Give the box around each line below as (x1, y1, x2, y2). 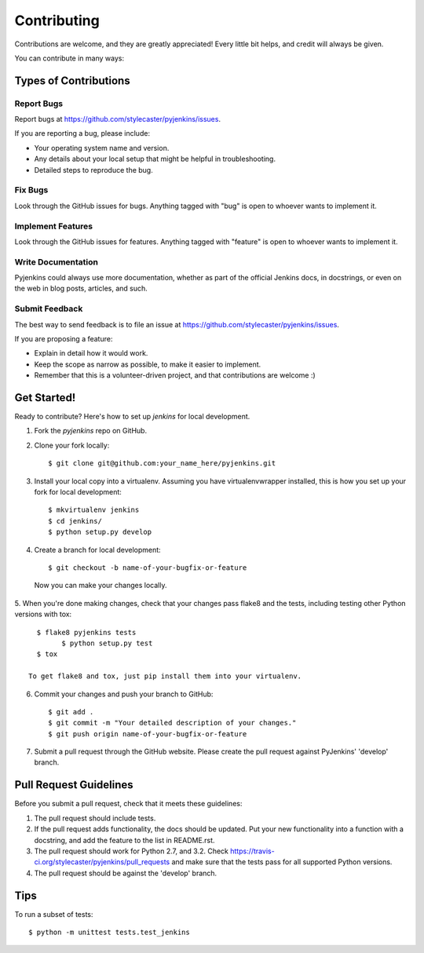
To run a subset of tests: (14, 909, 93, 918)
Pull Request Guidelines (14, 778, 133, 792)
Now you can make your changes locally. (34, 581, 167, 590)
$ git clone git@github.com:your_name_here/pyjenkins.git (48, 459, 276, 468)
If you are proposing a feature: (14, 334, 113, 343)
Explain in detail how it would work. (34, 349, 148, 358)
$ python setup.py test (61, 638, 153, 648)
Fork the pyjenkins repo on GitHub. (34, 426, 148, 436)
